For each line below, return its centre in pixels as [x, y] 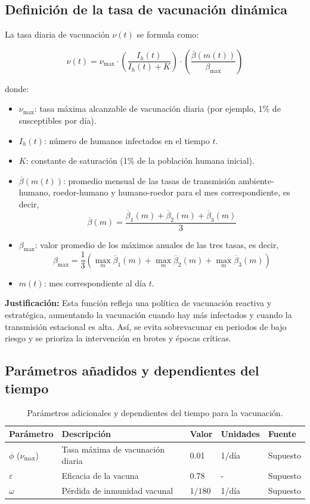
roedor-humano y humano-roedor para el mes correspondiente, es [171, 192]
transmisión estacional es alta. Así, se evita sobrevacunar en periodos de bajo [146, 326]
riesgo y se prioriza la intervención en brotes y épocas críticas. [118, 338]
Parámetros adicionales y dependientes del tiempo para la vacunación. [155, 413]
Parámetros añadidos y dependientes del [132, 370]
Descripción [86, 434]
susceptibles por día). [58, 120]
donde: [17, 88]
